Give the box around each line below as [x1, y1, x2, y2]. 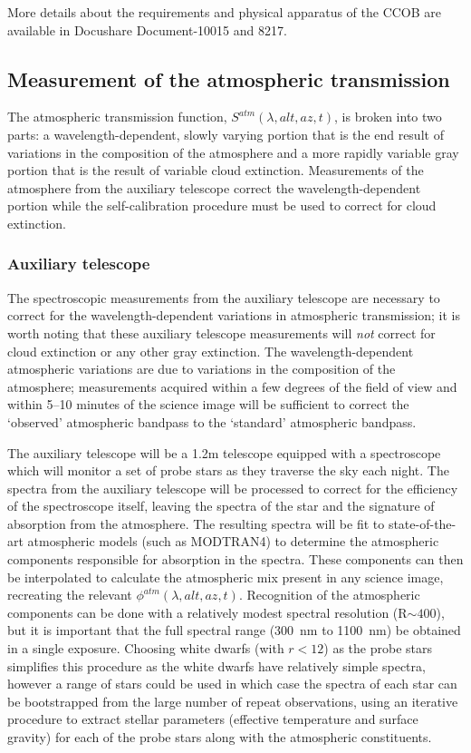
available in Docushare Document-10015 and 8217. [7, 20, 287, 39]
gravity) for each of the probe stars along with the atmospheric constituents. [7, 728, 432, 747]
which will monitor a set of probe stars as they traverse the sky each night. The [7, 461, 449, 480]
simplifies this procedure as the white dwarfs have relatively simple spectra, [7, 656, 426, 675]
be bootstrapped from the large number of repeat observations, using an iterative [7, 691, 458, 710]
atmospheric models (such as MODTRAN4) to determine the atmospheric [27, 532, 439, 551]
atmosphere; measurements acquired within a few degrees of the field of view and [7, 376, 457, 396]
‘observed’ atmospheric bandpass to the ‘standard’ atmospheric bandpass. [7, 412, 417, 431]
